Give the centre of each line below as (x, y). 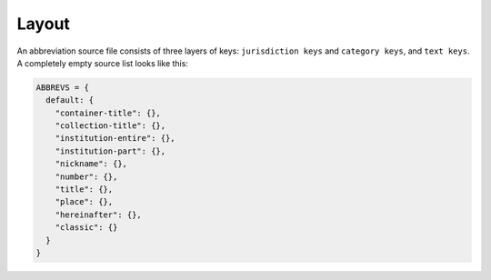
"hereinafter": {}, (99, 215)
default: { (70, 100)
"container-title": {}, (108, 113)
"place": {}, (84, 202)
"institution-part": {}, (110, 151)
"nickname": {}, (91, 164)
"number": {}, (86, 176)
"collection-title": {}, (110, 126)
